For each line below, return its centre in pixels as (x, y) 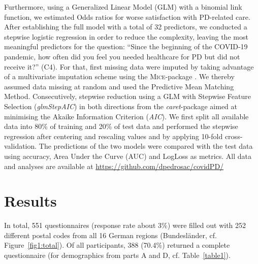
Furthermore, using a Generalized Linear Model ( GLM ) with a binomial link (123, 7)
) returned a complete (196, 245)
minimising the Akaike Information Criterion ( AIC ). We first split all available (126, 116)
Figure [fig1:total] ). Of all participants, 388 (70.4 (80, 245)
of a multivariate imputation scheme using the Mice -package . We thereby (119, 76)
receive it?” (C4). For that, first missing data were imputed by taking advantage (129, 66)
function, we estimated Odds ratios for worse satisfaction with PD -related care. (127, 16)
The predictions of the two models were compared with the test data (146, 146)
